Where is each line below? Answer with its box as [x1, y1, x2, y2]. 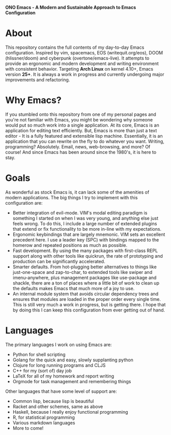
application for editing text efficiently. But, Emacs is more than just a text [5, 127, 157, 134]
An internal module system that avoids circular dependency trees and [12, 291, 159, 297]
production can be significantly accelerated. [12, 258, 105, 264]
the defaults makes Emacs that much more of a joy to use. [12, 285, 135, 291]
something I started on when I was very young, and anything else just [12, 215, 159, 221]
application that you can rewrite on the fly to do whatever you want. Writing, [5, 138, 164, 144]
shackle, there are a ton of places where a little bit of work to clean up [12, 279, 159, 286]
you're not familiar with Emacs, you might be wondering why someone [5, 116, 153, 122]
